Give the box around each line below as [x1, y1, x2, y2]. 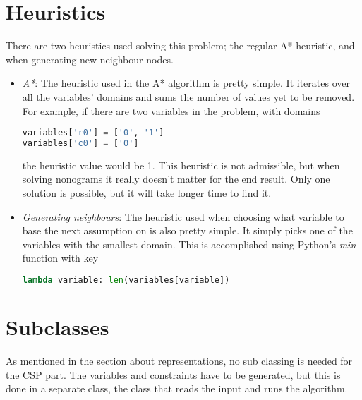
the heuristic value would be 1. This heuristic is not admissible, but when [22, 157, 340, 172]
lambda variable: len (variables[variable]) [22, 275, 230, 285]
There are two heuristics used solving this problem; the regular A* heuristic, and [6, 38, 355, 53]
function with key [22, 250, 99, 265]
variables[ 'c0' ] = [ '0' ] [22, 138, 139, 148]
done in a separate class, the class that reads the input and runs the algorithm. [6, 381, 348, 396]
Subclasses [6, 313, 109, 341]
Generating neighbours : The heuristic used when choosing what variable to [22, 209, 344, 224]
